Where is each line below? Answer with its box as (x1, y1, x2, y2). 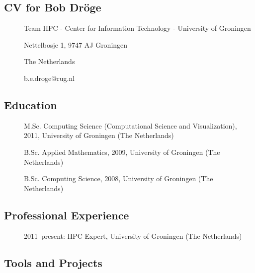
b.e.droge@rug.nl (24, 72, 75, 83)
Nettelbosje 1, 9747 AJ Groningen (24, 39, 128, 50)
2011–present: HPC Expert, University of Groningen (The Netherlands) (24, 230, 242, 241)
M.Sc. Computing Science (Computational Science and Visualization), (24, 120, 237, 131)
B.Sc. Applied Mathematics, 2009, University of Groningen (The (24, 146, 220, 157)
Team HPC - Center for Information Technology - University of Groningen (24, 23, 251, 33)
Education (4, 97, 57, 112)
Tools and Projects (4, 255, 102, 270)
